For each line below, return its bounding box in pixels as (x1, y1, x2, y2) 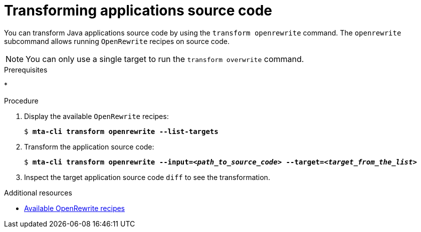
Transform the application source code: (24, 142, 154, 151)
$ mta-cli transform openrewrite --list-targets (24, 127, 219, 135)
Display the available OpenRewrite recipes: (24, 111, 169, 120)
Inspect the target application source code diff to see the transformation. (24, 172, 270, 181)
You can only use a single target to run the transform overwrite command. (26, 53, 304, 64)
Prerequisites (4, 65, 48, 74)
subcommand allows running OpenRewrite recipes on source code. (4, 36, 230, 45)
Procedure (4, 96, 39, 105)
